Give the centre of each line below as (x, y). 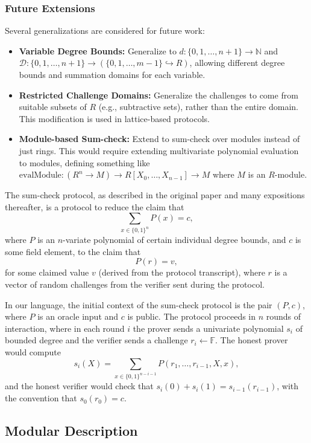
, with (288, 386)
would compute (33, 351)
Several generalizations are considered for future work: (105, 31)
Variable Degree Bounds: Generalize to (98, 50)
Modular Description (71, 431)
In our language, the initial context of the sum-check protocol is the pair (139, 304)
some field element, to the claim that (73, 251)
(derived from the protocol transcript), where (182, 272)
